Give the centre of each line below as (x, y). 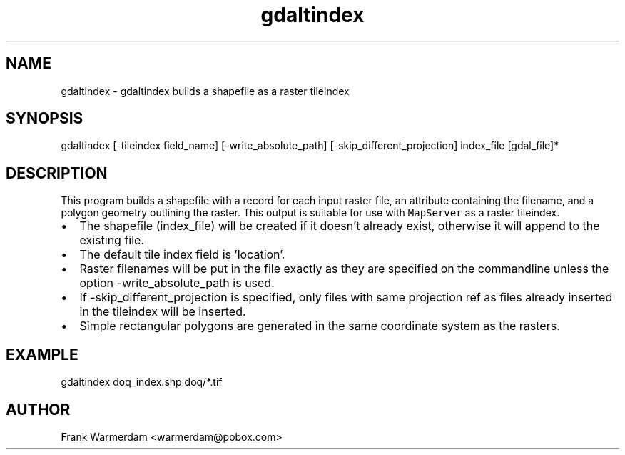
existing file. (112, 240)
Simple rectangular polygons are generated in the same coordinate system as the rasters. (320, 326)
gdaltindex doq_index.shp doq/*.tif (142, 382)
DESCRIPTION (57, 173)
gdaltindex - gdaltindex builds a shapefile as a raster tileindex (205, 91)
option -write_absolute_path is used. (177, 283)
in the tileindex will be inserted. (163, 312)
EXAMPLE (42, 354)
